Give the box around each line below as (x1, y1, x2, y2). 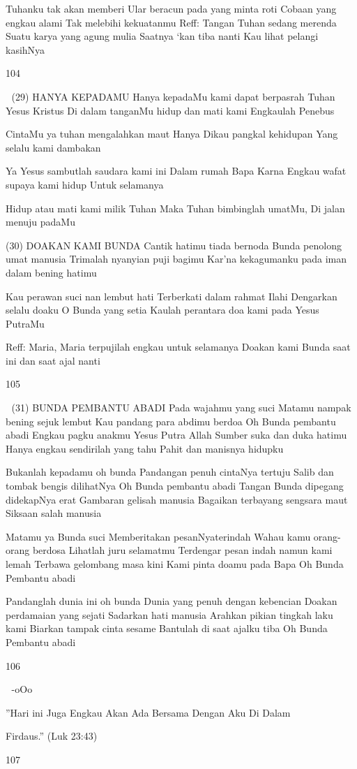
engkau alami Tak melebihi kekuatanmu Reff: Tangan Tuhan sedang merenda (6, 15, 337, 29)
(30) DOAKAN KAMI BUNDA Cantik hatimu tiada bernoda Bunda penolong (6, 237, 342, 252)
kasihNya (6, 42, 45, 57)
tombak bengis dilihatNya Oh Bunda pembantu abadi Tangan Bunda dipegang (6, 478, 344, 493)
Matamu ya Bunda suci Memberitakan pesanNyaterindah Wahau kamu (6, 529, 311, 543)
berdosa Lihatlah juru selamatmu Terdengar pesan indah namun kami (32, 543, 333, 557)
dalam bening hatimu (6, 265, 97, 279)
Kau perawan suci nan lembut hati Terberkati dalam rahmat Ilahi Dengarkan (6, 288, 337, 303)
